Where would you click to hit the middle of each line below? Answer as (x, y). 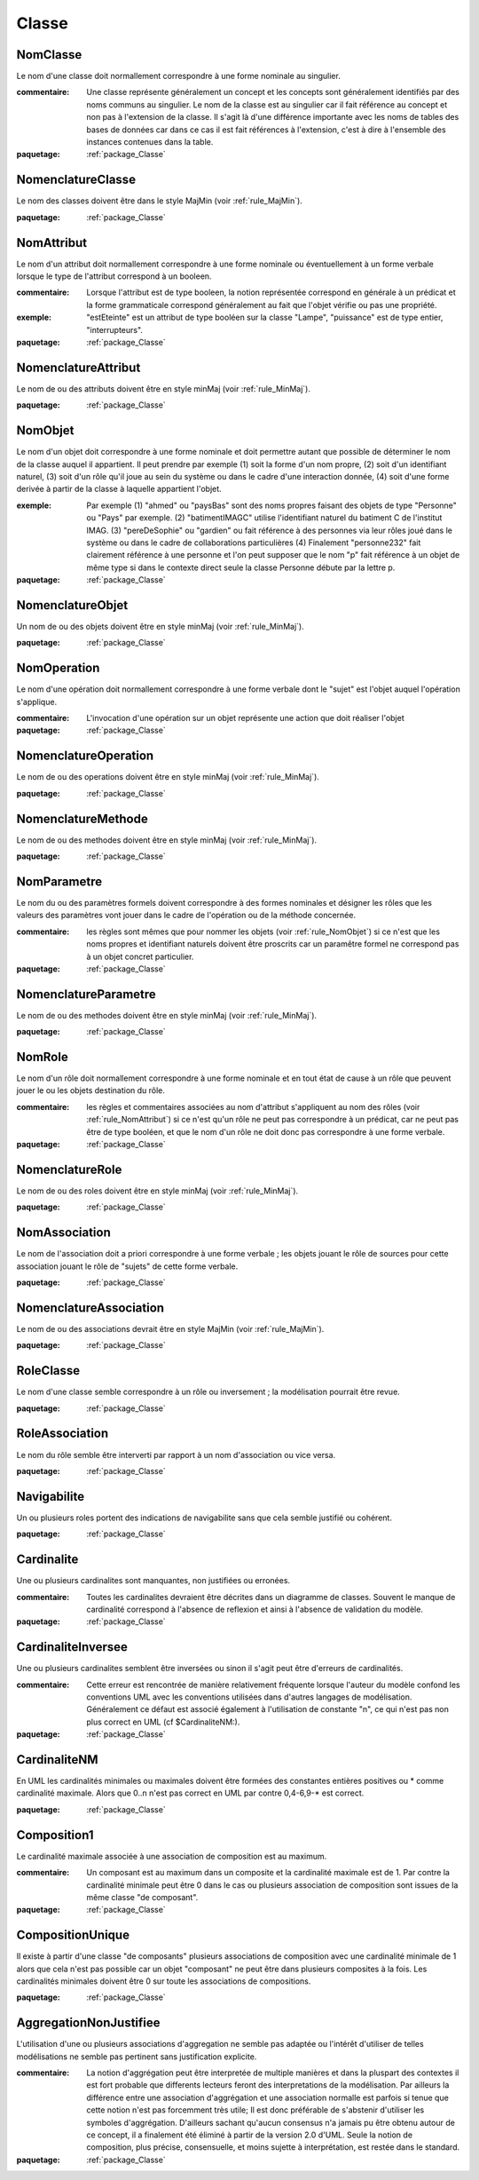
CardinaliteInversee (72, 1647)
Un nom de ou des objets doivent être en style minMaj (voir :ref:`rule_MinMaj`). (161, 626)
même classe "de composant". (142, 1897)
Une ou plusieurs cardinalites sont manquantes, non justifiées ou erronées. (153, 1581)
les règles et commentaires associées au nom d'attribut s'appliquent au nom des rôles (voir (253, 1106)
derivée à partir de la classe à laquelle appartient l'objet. (119, 489)
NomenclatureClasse (76, 180)
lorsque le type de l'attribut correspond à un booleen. (114, 276)
